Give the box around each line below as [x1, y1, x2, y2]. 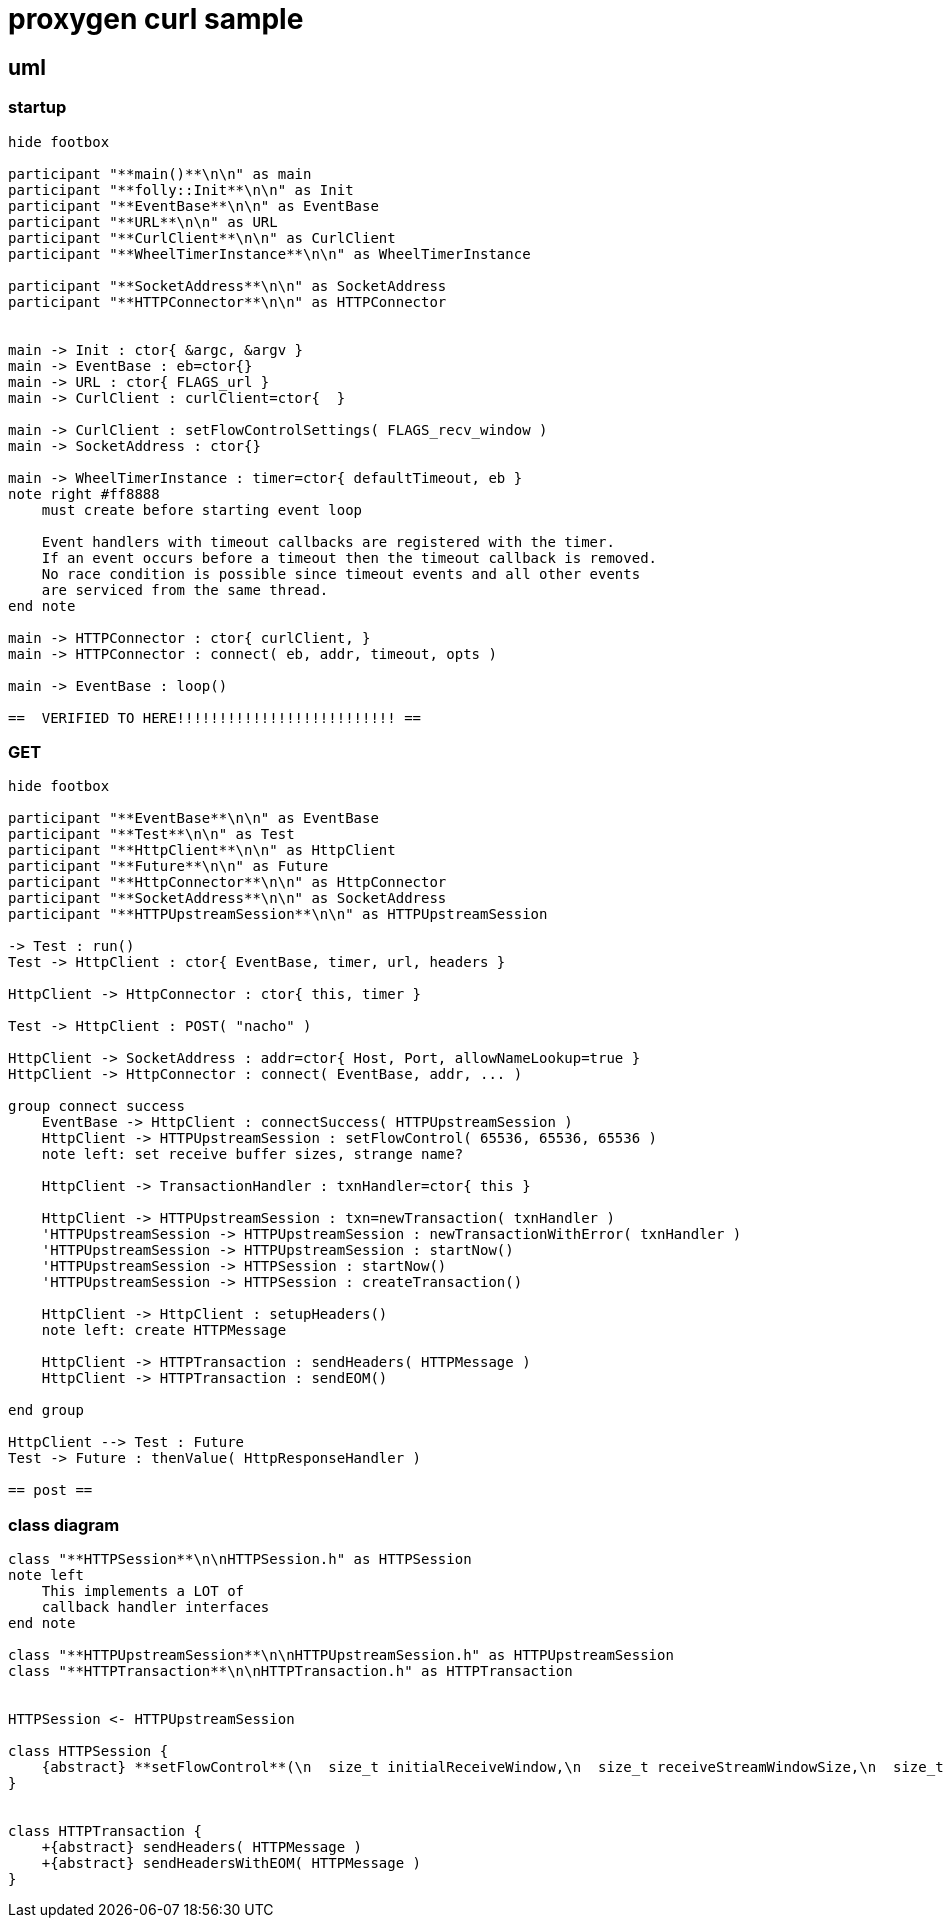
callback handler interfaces [41, 1599, 270, 1616]
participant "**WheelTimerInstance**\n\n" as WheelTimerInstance [8, 245, 531, 262]
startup [8, 97, 67, 118]
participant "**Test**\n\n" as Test [8, 826, 295, 843]
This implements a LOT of [41, 1583, 245, 1600]
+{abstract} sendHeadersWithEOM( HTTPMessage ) [41, 1855, 422, 1872]
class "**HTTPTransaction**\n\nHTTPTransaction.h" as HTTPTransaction [8, 1663, 573, 1680]
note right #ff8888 [8, 485, 160, 502]
